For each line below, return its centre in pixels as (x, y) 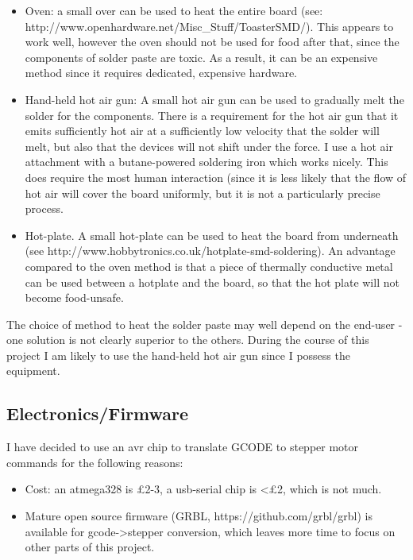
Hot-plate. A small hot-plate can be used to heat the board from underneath (212, 235)
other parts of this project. (90, 547)
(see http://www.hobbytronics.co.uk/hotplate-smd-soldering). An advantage (210, 251)
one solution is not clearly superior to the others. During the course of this (188, 340)
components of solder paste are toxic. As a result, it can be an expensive (201, 57)
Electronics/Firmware (98, 413)
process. (44, 209)
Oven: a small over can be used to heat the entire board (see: (174, 10)
